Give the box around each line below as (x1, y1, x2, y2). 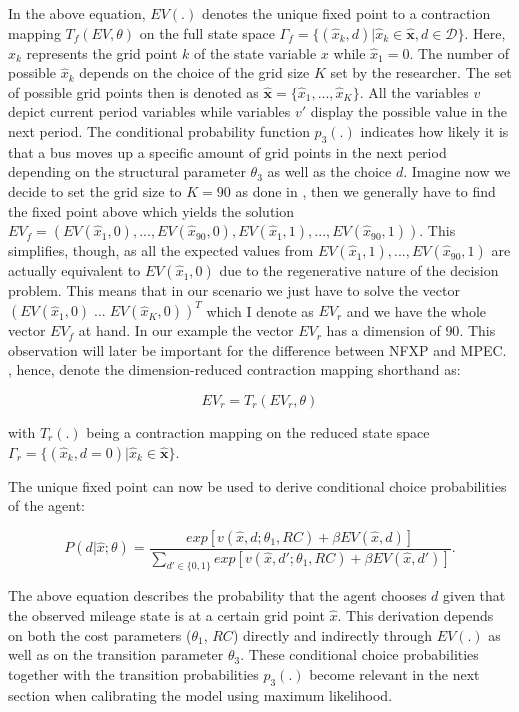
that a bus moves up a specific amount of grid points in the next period (8, 141, 447, 162)
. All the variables (359, 81, 469, 102)
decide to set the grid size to (8, 180, 182, 201)
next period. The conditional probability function (8, 120, 310, 141)
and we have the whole (346, 300, 487, 321)
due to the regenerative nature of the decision (219, 260, 499, 281)
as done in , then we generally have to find (235, 180, 496, 201)
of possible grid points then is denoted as (8, 81, 259, 102)
